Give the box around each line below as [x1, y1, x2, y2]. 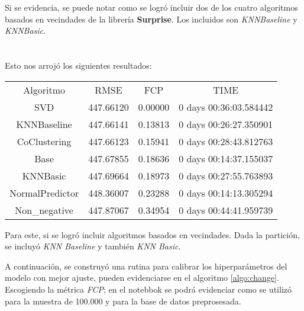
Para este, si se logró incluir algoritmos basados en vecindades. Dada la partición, [5, 228, 300, 241]
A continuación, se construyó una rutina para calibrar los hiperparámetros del [5, 259, 287, 272]
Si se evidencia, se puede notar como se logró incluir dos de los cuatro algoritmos [5, 1, 298, 13]
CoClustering [17, 134, 72, 148]
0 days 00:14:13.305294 [179, 185, 273, 200]
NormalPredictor [9, 185, 79, 200]
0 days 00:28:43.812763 [179, 134, 273, 148]
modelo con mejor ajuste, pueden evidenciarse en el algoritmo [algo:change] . [5, 271, 279, 284]
